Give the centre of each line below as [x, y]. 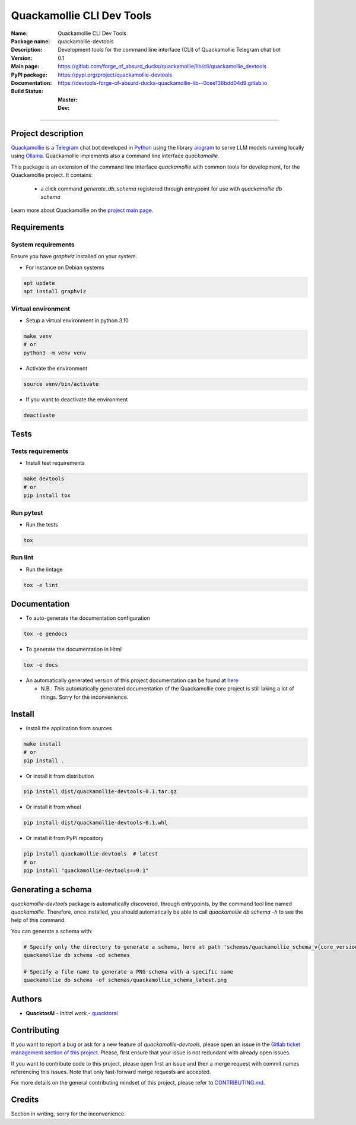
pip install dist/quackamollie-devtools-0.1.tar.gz [100, 792]
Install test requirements [55, 463]
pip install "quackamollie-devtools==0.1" [86, 871]
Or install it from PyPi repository [65, 838]
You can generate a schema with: [52, 931]
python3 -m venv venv [55, 353]
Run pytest [27, 512]
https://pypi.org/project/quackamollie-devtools [115, 75]
